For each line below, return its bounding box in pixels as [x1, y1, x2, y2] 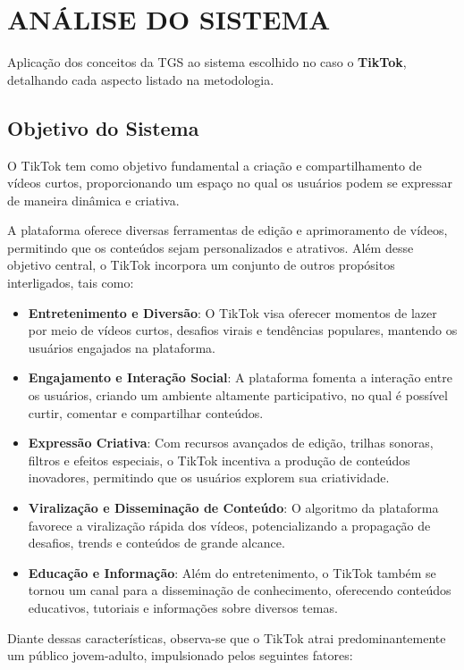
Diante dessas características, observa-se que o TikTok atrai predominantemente [7, 628, 446, 647]
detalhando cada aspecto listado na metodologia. [7, 70, 274, 88]
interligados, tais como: [7, 273, 134, 292]
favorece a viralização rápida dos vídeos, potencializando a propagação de [28, 515, 431, 534]
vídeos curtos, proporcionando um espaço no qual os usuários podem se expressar [7, 173, 452, 192]
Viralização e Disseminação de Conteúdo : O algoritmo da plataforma [28, 498, 439, 517]
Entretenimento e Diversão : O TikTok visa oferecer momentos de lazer [28, 303, 437, 322]
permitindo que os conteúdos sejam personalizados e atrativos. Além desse [7, 238, 414, 256]
